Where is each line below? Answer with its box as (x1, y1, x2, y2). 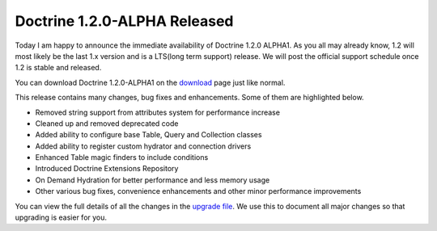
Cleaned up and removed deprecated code (35, 118, 179, 128)
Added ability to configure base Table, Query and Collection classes (35, 130, 262, 140)
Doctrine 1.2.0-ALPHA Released (15, 12, 234, 30)
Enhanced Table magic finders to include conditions (35, 153, 209, 162)
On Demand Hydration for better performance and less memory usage (35, 174, 270, 185)
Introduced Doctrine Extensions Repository (35, 164, 179, 174)
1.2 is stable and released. (15, 63, 102, 73)
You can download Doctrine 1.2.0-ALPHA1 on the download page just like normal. (15, 78, 286, 87)
